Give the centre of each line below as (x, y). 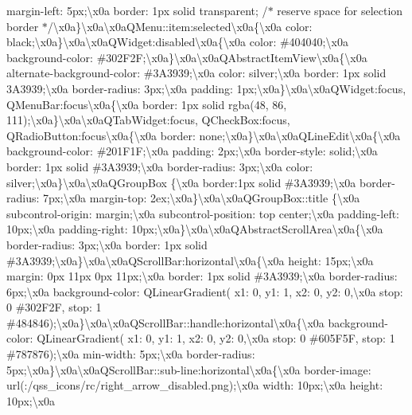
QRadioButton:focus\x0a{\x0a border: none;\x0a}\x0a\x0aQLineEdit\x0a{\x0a (204, 135)
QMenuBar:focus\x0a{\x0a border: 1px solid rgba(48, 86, (147, 104)
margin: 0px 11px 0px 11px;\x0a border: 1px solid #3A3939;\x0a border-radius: (202, 276)
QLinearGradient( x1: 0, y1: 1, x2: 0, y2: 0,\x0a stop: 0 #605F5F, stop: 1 (216, 338)
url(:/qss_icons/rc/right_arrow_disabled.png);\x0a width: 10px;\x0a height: (195, 385)
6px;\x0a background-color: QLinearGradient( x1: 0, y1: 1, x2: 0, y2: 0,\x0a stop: (205, 291)
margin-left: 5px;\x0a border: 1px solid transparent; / (137, 10)
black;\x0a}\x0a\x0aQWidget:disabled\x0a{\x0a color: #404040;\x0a (177, 42)
